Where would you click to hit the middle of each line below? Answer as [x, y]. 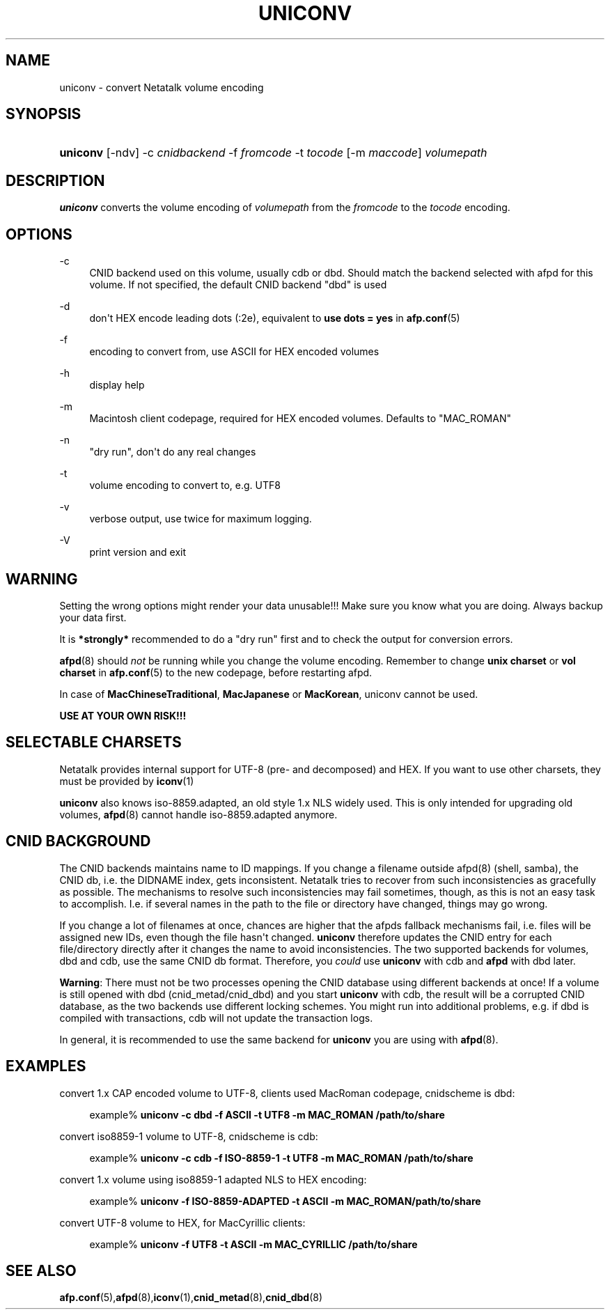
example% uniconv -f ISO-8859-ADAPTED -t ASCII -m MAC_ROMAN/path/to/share [285, 1201]
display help [117, 385]
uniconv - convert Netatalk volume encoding [162, 87]
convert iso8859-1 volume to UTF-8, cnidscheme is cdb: [189, 1136]
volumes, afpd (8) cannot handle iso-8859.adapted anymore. [198, 814]
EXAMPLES [46, 1066]
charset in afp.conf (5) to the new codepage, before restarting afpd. [216, 672]
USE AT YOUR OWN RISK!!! [123, 715]
